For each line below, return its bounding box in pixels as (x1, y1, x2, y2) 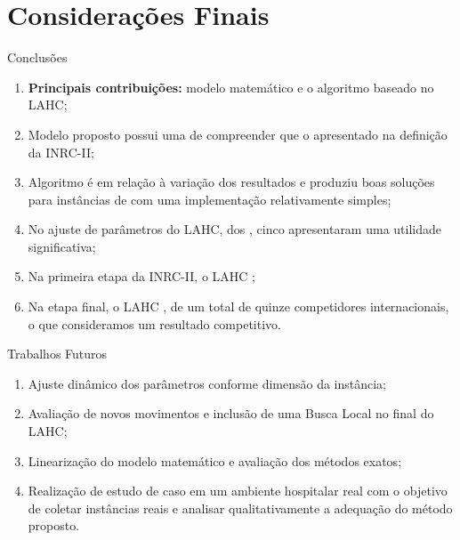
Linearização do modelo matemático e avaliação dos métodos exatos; (28, 451, 402, 470)
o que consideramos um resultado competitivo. (28, 314, 281, 333)
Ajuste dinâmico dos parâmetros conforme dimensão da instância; (28, 374, 387, 392)
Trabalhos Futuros (7, 344, 108, 363)
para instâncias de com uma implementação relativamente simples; (28, 189, 391, 208)
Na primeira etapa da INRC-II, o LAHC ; (28, 267, 255, 286)
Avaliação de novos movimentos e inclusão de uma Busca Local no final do (28, 404, 434, 423)
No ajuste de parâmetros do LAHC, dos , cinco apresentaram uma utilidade (28, 220, 441, 238)
